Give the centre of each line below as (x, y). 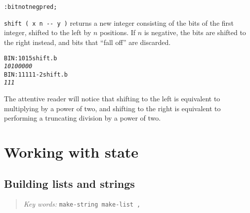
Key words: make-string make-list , (82, 204)
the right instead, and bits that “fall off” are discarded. (87, 42)
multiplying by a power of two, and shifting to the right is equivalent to (112, 108)
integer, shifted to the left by (48, 32)
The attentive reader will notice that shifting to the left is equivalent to (112, 99)
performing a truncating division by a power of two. (83, 118)
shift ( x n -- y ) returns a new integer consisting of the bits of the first (119, 22)
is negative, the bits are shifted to (195, 32)
